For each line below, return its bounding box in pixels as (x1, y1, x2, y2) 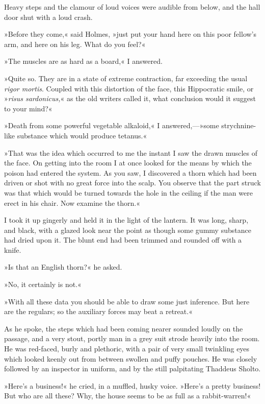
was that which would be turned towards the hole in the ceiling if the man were (4, 187, 253, 198)
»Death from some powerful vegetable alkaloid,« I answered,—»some (4, 120, 219, 131)
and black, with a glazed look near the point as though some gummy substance (4, 224, 251, 235)
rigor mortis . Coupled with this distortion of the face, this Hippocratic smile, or (4, 83, 254, 93)
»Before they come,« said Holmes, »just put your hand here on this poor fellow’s (4, 29, 257, 39)
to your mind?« (4, 103, 52, 113)
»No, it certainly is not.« (4, 279, 82, 290)
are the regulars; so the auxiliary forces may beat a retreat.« (4, 306, 193, 317)
